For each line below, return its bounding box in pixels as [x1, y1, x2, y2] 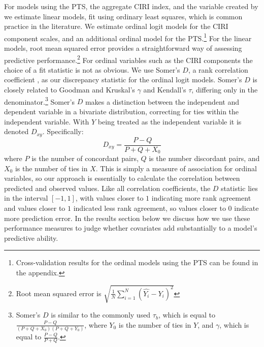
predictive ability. [4, 232, 58, 243]
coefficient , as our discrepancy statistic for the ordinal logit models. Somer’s [4, 74, 242, 85]
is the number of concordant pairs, [31, 153, 139, 164]
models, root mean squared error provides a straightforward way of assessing [4, 43, 242, 53]
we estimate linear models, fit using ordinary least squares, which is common [4, 11, 243, 21]
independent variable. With [4, 116, 89, 127]
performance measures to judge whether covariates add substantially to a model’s [4, 223, 257, 233]
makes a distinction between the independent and [85, 96, 240, 107]
